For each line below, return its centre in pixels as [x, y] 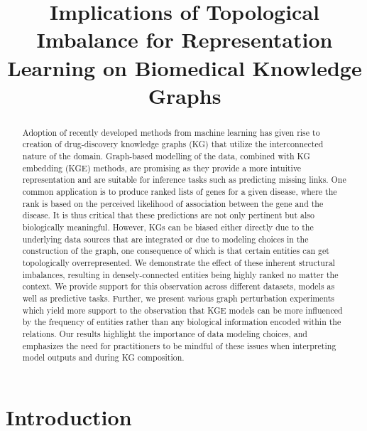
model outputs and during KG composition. [103, 357]
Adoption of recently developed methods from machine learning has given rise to [171, 132]
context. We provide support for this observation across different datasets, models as [179, 286]
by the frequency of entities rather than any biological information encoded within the [182, 322]
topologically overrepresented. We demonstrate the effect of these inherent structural [179, 262]
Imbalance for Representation [185, 39]
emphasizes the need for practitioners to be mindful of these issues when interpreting [179, 345]
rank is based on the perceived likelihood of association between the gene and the [173, 203]
